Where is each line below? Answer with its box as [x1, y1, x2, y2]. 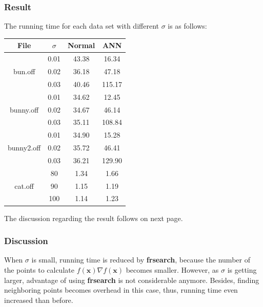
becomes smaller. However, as [126, 264, 219, 275]
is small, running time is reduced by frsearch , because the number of [31, 254, 250, 265]
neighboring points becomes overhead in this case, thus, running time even [4, 284, 238, 295]
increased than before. [4, 294, 73, 305]
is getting [227, 264, 257, 275]
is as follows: [168, 20, 207, 31]
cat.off [14, 180, 34, 191]
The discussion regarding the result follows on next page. [4, 212, 183, 223]
